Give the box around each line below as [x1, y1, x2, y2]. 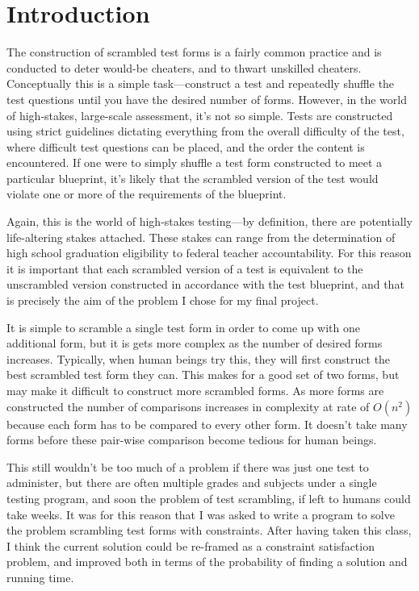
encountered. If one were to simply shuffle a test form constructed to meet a [6, 154, 383, 171]
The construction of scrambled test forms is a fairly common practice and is [6, 44, 382, 60]
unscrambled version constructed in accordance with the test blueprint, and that [6, 276, 404, 293]
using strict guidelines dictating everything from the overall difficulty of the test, [6, 123, 404, 139]
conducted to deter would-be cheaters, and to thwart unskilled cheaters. [6, 59, 362, 76]
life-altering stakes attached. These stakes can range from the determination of [6, 228, 396, 245]
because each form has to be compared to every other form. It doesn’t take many [6, 415, 408, 432]
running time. [6, 568, 74, 585]
